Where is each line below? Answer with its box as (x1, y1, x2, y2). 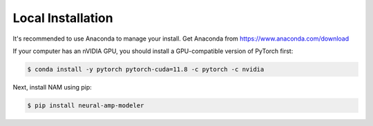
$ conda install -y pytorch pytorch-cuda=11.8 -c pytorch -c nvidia (27, 65, 265, 73)
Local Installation (12, 10, 113, 25)
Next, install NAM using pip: (12, 83, 93, 91)
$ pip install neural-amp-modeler (27, 101, 144, 109)
